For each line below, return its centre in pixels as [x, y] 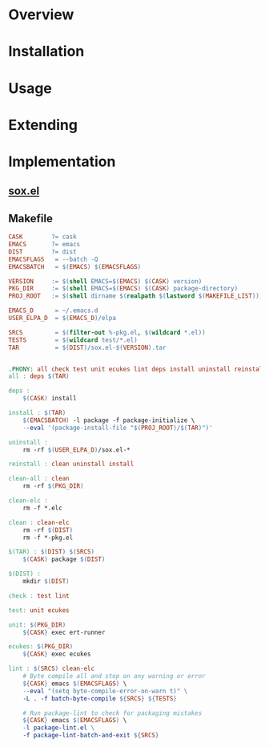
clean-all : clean [39, 479]
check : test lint [39, 595]
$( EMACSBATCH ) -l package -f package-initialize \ [109, 420]
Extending [43, 125]
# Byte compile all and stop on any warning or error [114, 676]
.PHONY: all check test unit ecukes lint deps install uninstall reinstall [137, 369]
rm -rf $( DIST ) [48, 530]
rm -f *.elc [42, 508]
